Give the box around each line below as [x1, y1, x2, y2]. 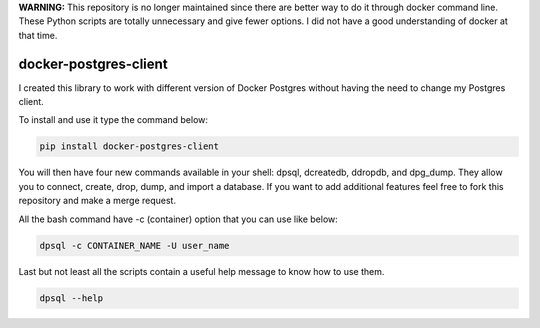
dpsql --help [39, 292, 104, 304]
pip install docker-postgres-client [39, 141, 220, 152]
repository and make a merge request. [18, 195, 177, 207]
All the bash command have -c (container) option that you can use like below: [18, 213, 339, 225]
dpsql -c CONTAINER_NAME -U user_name [39, 240, 230, 251]
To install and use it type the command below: [18, 114, 209, 126]
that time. [18, 29, 58, 41]
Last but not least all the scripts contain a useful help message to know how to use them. [18, 265, 385, 277]
